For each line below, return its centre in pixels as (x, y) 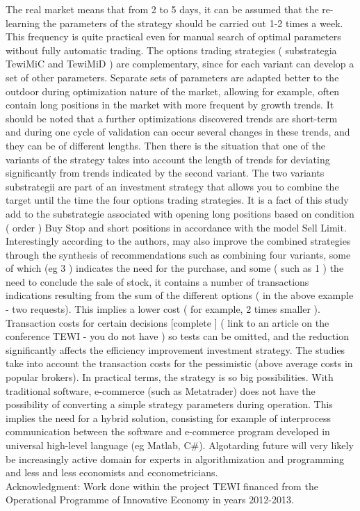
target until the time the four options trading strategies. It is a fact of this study (177, 200)
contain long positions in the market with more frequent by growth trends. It (170, 105)
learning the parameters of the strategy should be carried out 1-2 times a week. (174, 23)
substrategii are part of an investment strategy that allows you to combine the (172, 186)
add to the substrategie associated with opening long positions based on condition (180, 213)
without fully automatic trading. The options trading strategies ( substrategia (171, 50)
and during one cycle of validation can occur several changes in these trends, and (178, 132)
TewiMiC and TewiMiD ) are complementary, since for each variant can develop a (180, 64)
